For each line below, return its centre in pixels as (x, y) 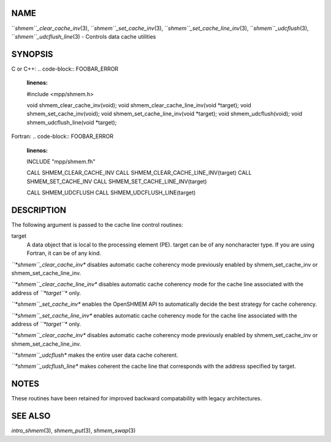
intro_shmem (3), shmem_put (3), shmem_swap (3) (74, 431)
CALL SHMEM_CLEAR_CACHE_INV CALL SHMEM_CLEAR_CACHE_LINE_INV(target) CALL (139, 173)
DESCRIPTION (39, 210)
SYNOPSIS (32, 54)
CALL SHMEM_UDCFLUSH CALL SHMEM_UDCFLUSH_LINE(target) (111, 192)
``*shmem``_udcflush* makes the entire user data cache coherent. (95, 355)
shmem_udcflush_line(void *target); (72, 122)
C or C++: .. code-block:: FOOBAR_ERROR (65, 69)
